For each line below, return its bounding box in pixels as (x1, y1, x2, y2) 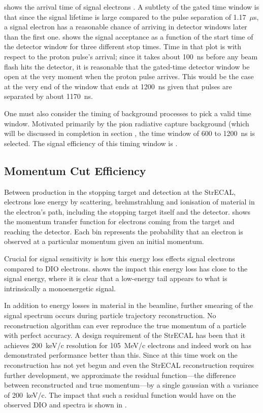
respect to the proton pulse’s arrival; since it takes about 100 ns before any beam (4, 51, 258, 61)
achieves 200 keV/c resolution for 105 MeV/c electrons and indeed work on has (4, 339, 251, 350)
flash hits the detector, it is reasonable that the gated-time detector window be (4, 61, 250, 72)
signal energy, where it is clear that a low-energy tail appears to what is (4, 273, 227, 284)
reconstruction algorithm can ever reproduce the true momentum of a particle (4, 320, 246, 330)
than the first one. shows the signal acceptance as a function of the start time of (4, 31, 253, 42)
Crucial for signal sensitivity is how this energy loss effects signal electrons (4, 253, 235, 264)
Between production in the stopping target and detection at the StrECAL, (4, 186, 236, 197)
